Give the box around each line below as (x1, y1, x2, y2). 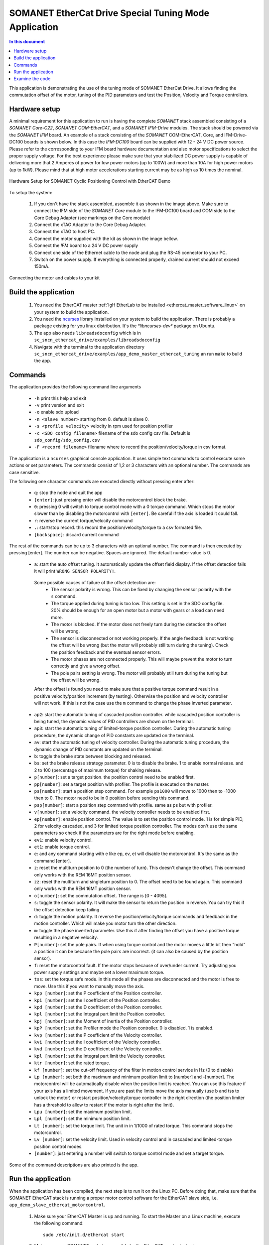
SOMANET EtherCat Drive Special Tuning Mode (9, 7, 209, 18)
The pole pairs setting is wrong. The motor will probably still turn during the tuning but (51, 670, 228, 676)
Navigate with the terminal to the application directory (34, 344, 144, 350)
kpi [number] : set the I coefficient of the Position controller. (34, 997, 161, 1003)
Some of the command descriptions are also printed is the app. (9, 1162, 139, 1168)
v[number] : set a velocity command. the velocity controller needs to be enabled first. (34, 809, 210, 815)
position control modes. (34, 1143, 83, 1149)
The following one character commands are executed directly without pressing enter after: (9, 478, 195, 484)
